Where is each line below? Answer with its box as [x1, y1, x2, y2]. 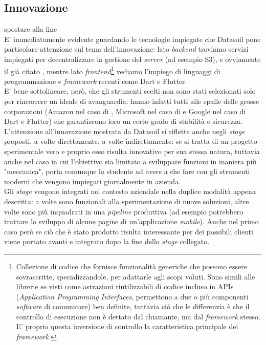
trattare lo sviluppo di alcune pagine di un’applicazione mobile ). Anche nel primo [4, 216, 259, 227]
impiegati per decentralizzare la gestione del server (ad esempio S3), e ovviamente [4, 53, 261, 64]
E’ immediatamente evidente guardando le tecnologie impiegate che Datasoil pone [4, 33, 261, 44]
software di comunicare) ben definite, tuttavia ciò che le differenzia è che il [16, 301, 250, 312]
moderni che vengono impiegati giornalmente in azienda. [4, 176, 181, 186]
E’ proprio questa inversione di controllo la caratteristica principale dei [16, 321, 238, 332]
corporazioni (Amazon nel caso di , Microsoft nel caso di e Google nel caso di [4, 105, 246, 116]
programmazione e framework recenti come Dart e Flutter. [4, 75, 187, 86]
